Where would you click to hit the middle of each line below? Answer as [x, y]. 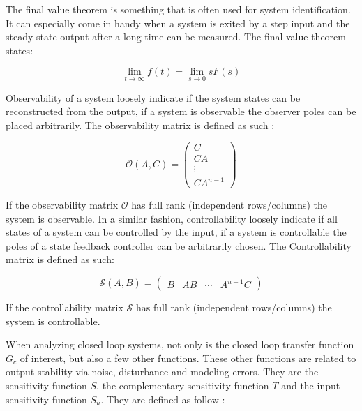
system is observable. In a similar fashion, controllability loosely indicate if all [172, 218]
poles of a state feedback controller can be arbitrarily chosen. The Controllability [179, 245]
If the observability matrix [62, 205]
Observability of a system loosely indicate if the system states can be [153, 97]
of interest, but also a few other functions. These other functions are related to [188, 358]
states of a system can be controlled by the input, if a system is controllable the [176, 232]
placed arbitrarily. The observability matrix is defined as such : [140, 125]
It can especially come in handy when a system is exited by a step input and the [178, 23]
